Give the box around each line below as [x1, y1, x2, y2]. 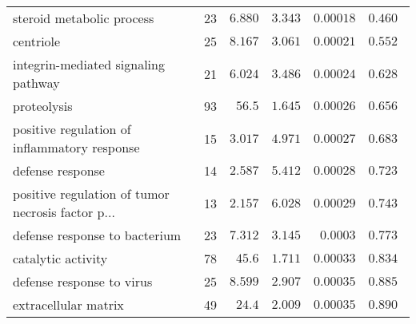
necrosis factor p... [13, 203, 115, 221]
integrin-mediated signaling [13, 55, 165, 73]
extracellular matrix [13, 295, 124, 314]
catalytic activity [13, 249, 108, 267]
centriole [13, 32, 61, 50]
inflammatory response [13, 138, 140, 156]
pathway [13, 73, 60, 92]
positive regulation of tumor [13, 184, 170, 203]
